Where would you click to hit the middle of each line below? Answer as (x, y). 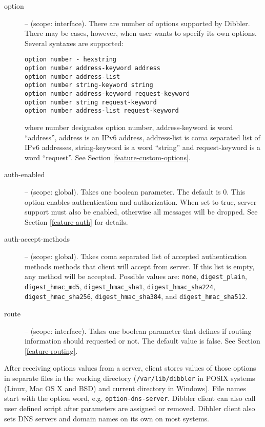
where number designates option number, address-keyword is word (129, 127)
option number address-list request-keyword (102, 111)
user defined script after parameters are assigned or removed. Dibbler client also (130, 408)
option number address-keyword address (93, 68)
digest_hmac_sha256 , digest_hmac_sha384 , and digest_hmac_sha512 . (136, 296)
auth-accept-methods (37, 239)
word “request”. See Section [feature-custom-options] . (108, 157)
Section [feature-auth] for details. (76, 221)
